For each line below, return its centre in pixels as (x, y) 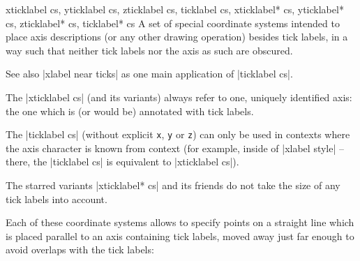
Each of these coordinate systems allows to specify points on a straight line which (180, 222)
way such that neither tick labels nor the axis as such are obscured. (149, 50)
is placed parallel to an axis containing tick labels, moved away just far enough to (180, 236)
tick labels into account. (57, 199)
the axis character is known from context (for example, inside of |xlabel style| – (175, 148)
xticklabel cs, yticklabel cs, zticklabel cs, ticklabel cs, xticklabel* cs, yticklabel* (175, 9)
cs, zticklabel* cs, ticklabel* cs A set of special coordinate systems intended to (173, 23)
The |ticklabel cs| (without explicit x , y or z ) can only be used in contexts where (178, 134)
